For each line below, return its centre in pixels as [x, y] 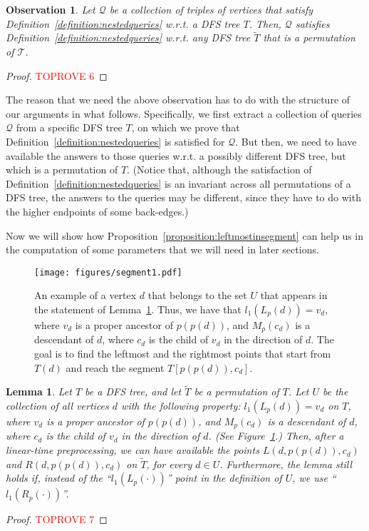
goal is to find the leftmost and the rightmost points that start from [183, 354]
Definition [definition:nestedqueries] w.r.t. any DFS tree [128, 37]
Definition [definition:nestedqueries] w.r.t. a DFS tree [123, 23]
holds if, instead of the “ [58, 478]
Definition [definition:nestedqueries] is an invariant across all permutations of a [178, 183]
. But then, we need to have [296, 141]
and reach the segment [115, 367]
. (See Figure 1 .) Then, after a [276, 436]
